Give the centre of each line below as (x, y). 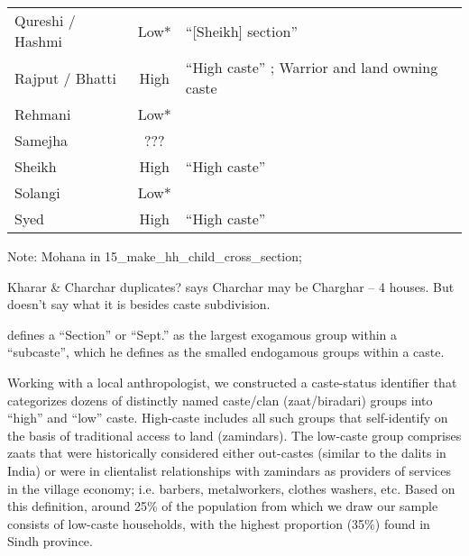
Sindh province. (50, 541)
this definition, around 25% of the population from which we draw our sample (223, 506)
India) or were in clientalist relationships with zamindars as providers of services (230, 470)
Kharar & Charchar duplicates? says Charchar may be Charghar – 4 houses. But (231, 286)
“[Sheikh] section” (241, 31)
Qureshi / (45, 20)
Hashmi (38, 41)
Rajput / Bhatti (65, 77)
